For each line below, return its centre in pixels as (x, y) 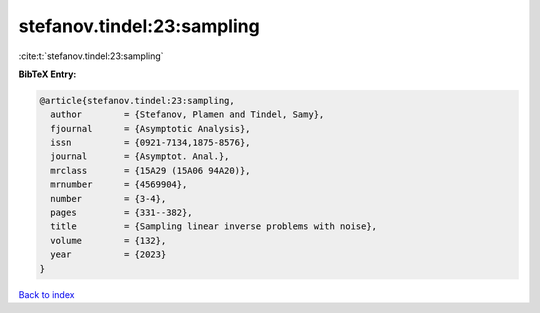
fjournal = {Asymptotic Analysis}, (150, 128)
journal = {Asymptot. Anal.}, (140, 156)
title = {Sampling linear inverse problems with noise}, (214, 226)
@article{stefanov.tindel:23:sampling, (137, 100)
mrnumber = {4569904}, (119, 184)
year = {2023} (108, 254)
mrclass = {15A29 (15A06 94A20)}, (150, 170)
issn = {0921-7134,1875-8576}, (150, 143)
